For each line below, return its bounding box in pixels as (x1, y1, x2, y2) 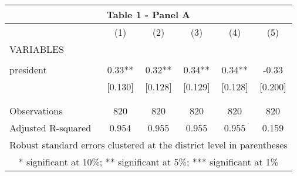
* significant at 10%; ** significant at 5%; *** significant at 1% (18, 155, 279, 168)
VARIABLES (9, 42, 64, 56)
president (9, 63, 47, 76)
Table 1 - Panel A (106, 8, 191, 21)
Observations (9, 104, 63, 117)
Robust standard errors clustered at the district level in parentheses (9, 138, 288, 151)
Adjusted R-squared (9, 121, 92, 134)
